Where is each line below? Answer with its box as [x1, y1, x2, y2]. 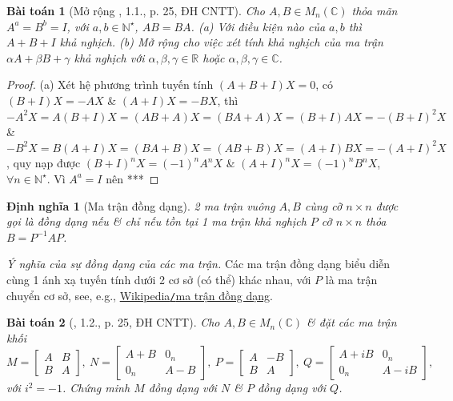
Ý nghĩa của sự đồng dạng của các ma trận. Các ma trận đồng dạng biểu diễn [6, 255, 391, 272]
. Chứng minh [62, 379, 130, 396]
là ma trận [325, 271, 378, 287]
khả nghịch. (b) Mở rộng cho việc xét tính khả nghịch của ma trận [59, 34, 383, 50]
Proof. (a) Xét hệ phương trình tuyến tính [6, 76, 214, 93]
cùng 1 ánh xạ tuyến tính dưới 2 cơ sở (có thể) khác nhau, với [6, 271, 311, 287]
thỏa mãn [351, 2, 398, 18]
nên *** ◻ [106, 170, 159, 186]
